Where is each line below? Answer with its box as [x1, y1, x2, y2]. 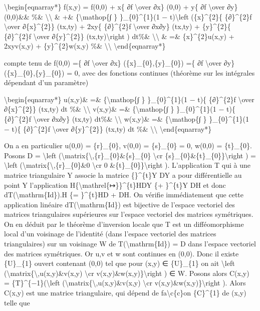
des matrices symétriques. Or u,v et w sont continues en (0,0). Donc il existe [4, 248, 239, 258]
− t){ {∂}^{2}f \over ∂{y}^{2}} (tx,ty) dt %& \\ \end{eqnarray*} [4, 123, 212, 134]
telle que [4, 297, 30, 307]
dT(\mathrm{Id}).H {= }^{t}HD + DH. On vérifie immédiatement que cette [4, 189, 244, 200]
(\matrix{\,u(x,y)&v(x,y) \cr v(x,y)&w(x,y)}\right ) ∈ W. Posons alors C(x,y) [4, 267, 249, 278]
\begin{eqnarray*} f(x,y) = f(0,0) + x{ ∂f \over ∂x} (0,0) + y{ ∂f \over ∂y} [4, 2, 238, 12]
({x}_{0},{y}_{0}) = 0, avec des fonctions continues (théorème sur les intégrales [4, 67, 255, 78]
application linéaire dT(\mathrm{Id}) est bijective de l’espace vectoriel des [4, 199, 235, 209]
